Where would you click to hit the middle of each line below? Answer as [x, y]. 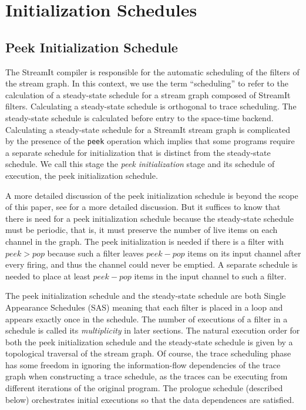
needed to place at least [48, 276]
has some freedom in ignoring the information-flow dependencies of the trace [143, 364]
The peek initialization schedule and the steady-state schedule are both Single [146, 296]
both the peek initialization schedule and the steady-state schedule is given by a [149, 341]
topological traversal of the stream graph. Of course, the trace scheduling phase [148, 353]
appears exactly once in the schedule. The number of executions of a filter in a [147, 319]
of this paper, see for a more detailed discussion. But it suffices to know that [143, 207]
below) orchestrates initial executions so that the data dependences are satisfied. [150, 399]
